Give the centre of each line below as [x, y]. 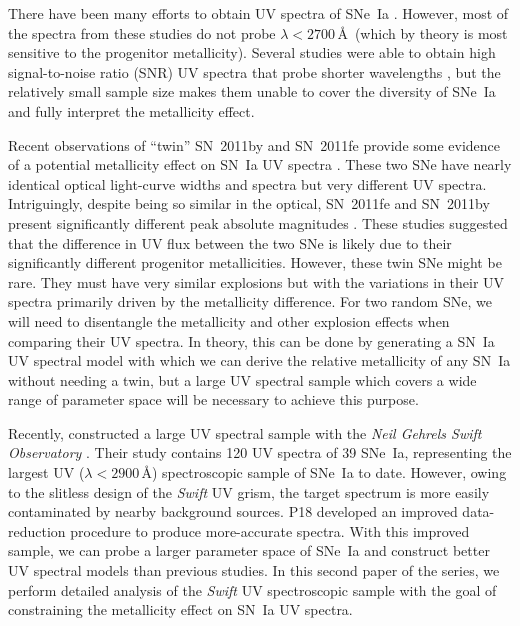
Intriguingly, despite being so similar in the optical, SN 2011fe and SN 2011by [249, 203]
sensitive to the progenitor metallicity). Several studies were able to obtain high [252, 52]
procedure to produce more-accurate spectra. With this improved [270, 530]
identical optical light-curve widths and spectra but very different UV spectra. [247, 183]
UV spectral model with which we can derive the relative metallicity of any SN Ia [259, 360]
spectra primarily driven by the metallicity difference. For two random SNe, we [250, 301]
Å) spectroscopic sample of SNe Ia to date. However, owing [324, 472]
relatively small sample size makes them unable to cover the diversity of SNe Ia [252, 91]
